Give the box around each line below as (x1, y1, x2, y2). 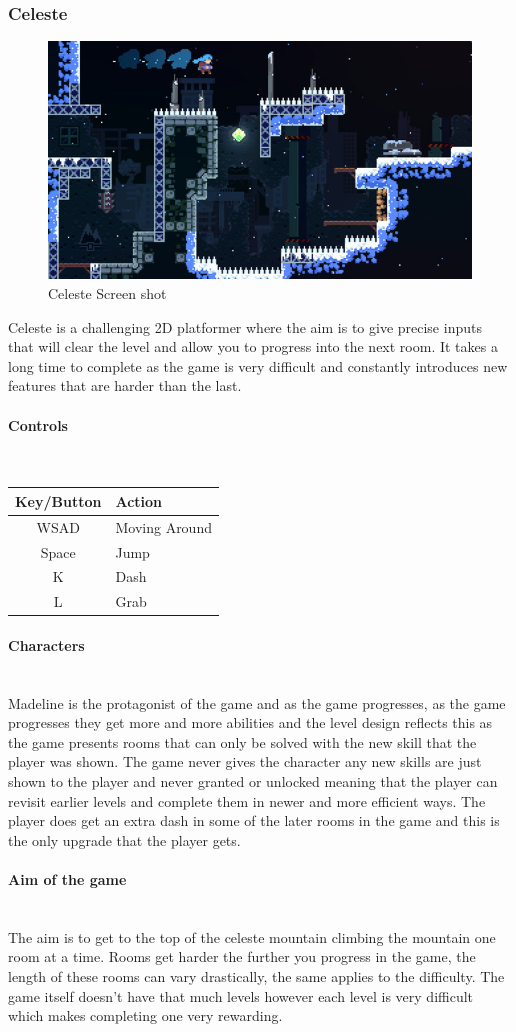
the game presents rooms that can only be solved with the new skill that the (8, 731, 477, 752)
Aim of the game (8, 869, 127, 890)
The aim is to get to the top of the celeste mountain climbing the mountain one (8, 926, 496, 947)
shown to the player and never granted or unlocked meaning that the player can (8, 771, 498, 792)
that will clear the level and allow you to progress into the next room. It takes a (8, 336, 498, 357)
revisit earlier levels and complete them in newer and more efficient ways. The (8, 790, 486, 811)
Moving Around (115, 516, 212, 537)
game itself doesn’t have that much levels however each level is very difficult (8, 985, 474, 1006)
